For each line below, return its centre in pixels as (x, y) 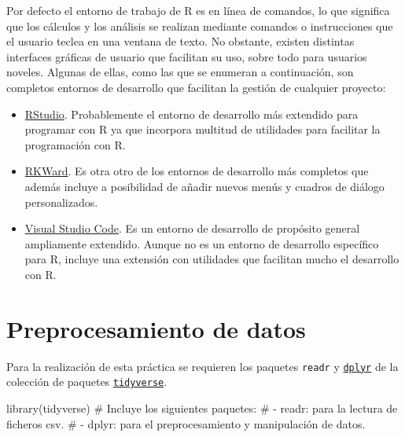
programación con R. (75, 144)
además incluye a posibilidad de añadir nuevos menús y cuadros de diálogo (204, 186)
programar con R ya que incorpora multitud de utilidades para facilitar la (202, 129)
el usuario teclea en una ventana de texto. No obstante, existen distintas (180, 41)
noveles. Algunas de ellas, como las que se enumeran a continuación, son (180, 72)
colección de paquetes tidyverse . (87, 382)
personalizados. (61, 202)
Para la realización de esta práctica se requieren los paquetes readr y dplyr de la (202, 366)
